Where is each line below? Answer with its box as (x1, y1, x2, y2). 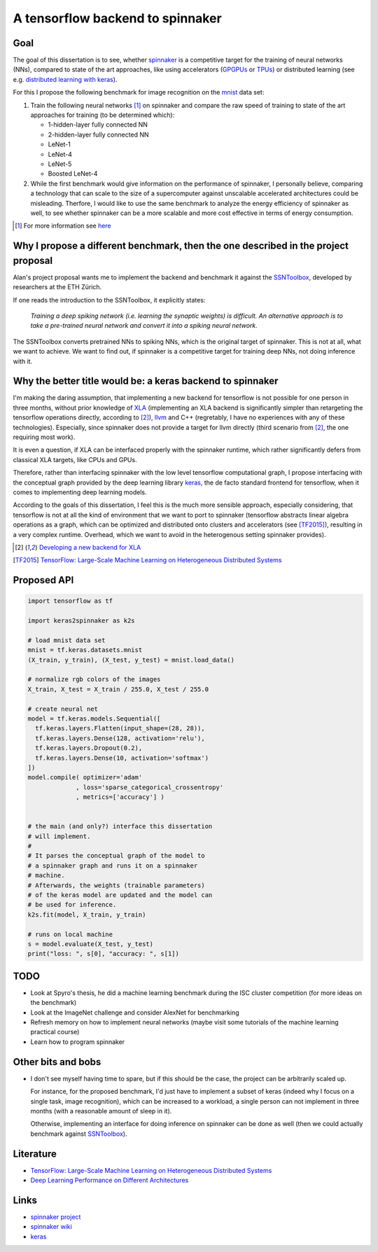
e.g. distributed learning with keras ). (13, 75, 118, 83)
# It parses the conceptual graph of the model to (27, 851, 206, 860)
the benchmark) (30, 999, 77, 1007)
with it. (13, 357, 33, 366)
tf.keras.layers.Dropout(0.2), (35, 744, 143, 752)
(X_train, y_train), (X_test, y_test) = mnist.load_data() (27, 655, 234, 664)
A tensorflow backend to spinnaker (13, 11, 222, 26)
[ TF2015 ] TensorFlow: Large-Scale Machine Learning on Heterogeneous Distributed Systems (13, 556, 282, 564)
